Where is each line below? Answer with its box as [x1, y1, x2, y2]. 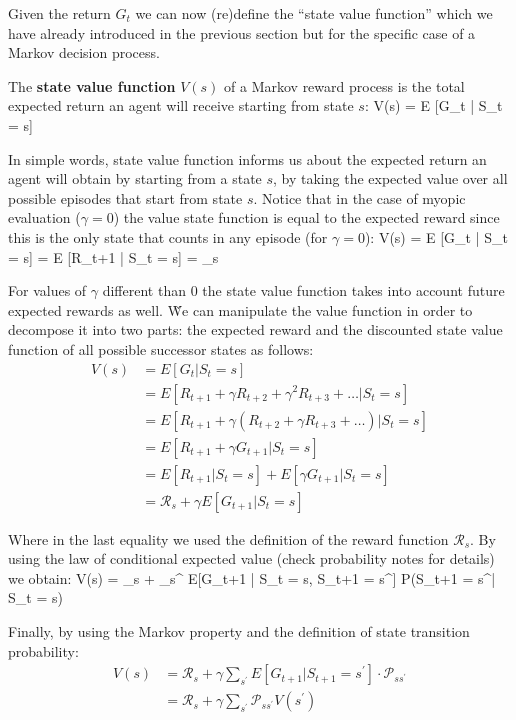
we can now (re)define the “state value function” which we [135, 3, 493, 23]
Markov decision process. [8, 42, 160, 63]
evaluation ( [8, 207, 81, 228]
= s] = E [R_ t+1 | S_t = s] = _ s [8, 246, 219, 267]
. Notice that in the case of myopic [253, 187, 466, 208]
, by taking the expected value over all [273, 168, 508, 189]
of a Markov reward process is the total [224, 75, 465, 96]
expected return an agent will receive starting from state [8, 95, 354, 116]
